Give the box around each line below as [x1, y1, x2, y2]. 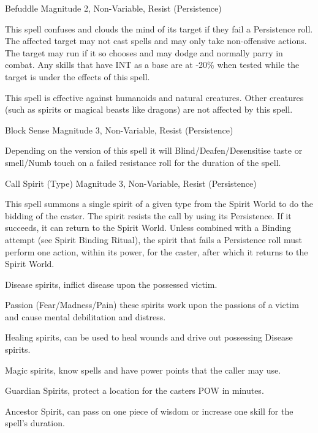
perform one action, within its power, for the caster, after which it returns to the [5, 245, 308, 258]
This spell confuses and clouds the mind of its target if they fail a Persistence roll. [5, 22, 313, 35]
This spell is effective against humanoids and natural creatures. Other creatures [5, 91, 304, 104]
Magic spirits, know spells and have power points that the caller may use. [5, 363, 281, 376]
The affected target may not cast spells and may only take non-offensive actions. [5, 34, 307, 47]
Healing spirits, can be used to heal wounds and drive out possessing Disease [5, 331, 293, 344]
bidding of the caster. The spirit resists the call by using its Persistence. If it [5, 209, 292, 222]
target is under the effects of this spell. [5, 70, 150, 83]
